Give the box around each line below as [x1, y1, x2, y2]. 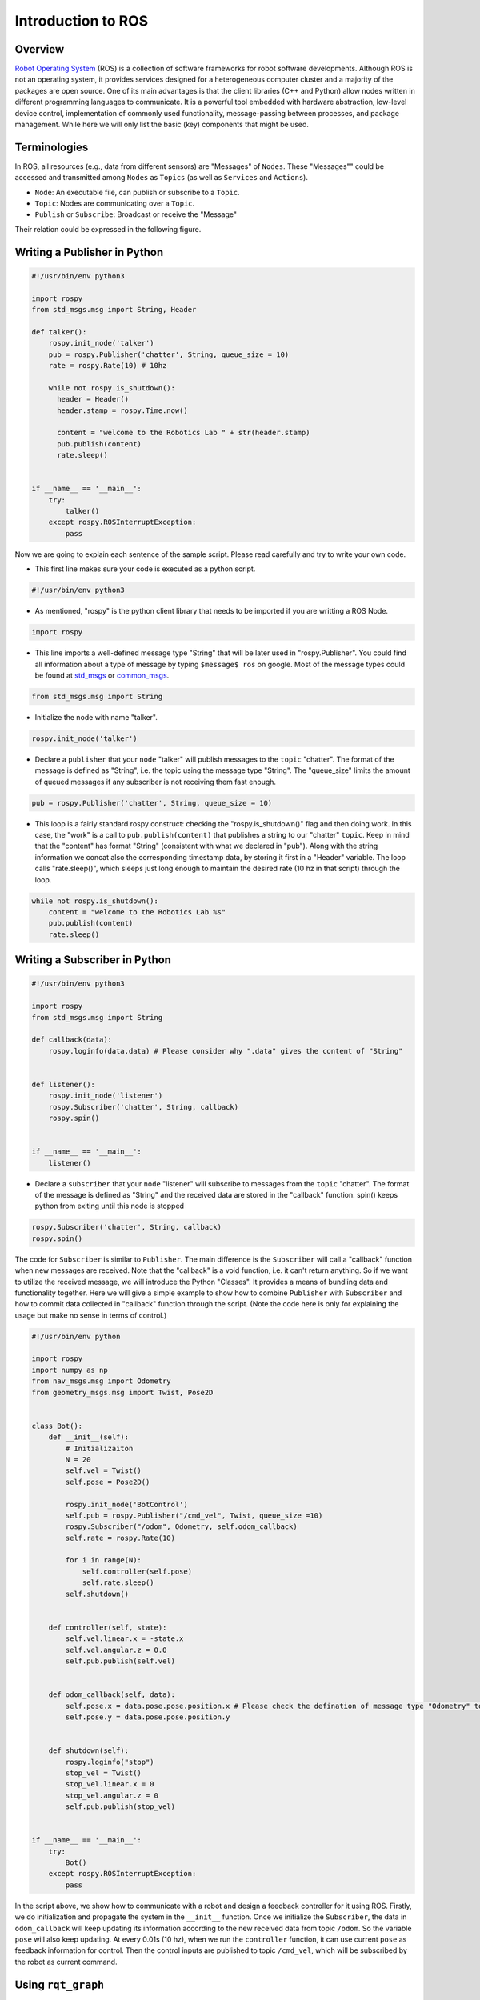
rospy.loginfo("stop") [65, 1757, 155, 1766]
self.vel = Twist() [65, 1466, 142, 1475]
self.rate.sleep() [82, 1578, 155, 1587]
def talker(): [31, 327, 87, 336]
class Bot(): [31, 1421, 83, 1430]
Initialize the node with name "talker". [34, 712, 158, 722]
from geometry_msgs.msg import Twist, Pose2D [31, 1388, 214, 1397]
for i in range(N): [65, 1556, 142, 1565]
